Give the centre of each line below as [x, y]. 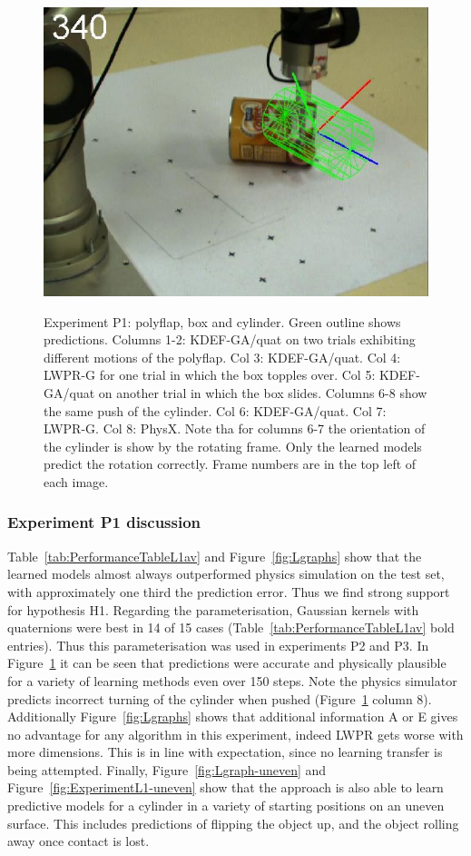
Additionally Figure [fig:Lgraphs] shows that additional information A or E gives [233, 717]
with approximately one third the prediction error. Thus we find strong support [229, 591]
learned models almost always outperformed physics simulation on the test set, [226, 574]
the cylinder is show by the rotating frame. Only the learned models [233, 446]
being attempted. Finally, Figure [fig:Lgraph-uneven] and [167, 769]
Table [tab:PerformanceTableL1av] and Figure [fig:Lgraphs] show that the [215, 556]
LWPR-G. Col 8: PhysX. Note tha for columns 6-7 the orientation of [235, 428]
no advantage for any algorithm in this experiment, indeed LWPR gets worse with [235, 734]
